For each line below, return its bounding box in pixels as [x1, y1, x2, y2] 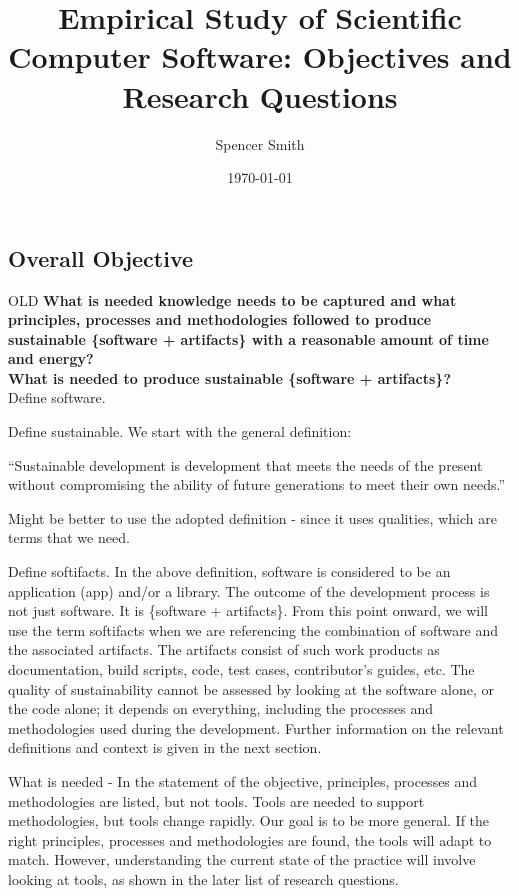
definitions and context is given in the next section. [8, 737, 322, 758]
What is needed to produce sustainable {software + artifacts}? [8, 367, 452, 388]
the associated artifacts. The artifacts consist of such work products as [8, 639, 440, 660]
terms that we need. [8, 527, 130, 548]
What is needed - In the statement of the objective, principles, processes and [8, 770, 478, 791]
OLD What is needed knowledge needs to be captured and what [8, 289, 457, 310]
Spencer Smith [215, 133, 305, 154]
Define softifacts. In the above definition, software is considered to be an [8, 561, 451, 582]
